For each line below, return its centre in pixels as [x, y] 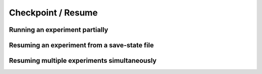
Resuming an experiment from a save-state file [81, 45]
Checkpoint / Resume [53, 13]
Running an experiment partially [59, 30]
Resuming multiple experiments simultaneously [83, 61]
